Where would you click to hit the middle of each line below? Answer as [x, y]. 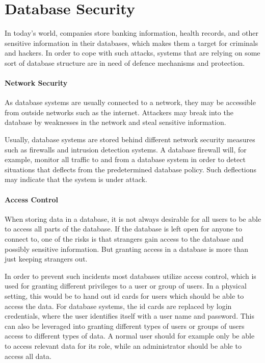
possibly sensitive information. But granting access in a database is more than [127, 249]
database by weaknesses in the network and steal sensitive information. [115, 122]
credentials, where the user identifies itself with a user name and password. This [129, 316]
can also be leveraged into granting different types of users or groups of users [125, 326]
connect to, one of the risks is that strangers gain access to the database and [124, 239]
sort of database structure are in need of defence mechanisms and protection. [125, 62]
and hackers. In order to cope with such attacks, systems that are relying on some [132, 53]
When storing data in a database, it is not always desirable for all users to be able [133, 218]
